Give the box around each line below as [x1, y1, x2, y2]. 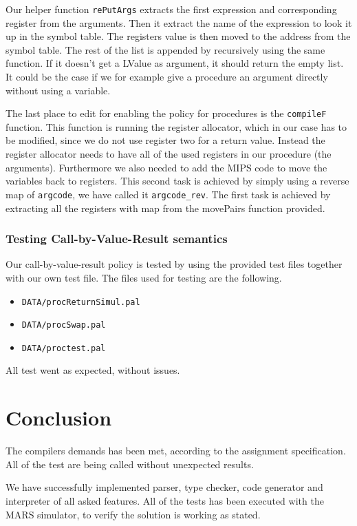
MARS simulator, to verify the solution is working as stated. [6, 507, 261, 521]
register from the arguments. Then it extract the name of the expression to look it [6, 15, 352, 30]
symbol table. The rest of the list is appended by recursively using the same [6, 42, 325, 56]
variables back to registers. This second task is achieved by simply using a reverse [6, 173, 349, 188]
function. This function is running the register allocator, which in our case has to [6, 119, 347, 134]
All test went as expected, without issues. [6, 363, 180, 377]
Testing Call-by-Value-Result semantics [6, 230, 228, 247]
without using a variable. [6, 83, 111, 97]
